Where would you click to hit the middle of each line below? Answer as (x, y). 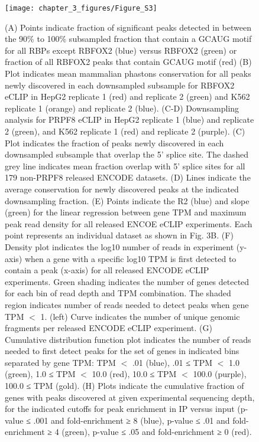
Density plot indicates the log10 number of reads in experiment (119, 246)
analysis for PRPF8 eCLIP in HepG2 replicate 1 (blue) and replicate (129, 119)
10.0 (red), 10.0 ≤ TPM (134, 374)
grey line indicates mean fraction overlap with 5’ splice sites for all (125, 166)
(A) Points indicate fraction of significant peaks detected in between (128, 27)
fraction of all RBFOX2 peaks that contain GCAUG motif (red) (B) (128, 62)
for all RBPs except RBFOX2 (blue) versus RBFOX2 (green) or (121, 50)
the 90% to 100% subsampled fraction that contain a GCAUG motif (128, 39)
